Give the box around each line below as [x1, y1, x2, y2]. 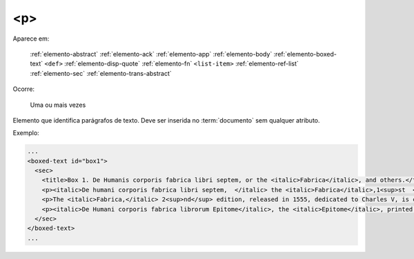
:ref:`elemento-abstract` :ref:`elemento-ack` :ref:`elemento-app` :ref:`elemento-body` [30, 50, 273, 58]
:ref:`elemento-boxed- [273, 50, 337, 58]
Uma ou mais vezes [30, 101, 86, 109]
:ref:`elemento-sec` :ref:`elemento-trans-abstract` [30, 69, 172, 77]
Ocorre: [12, 85, 34, 93]
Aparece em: [12, 34, 50, 43]
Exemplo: [12, 129, 39, 137]
